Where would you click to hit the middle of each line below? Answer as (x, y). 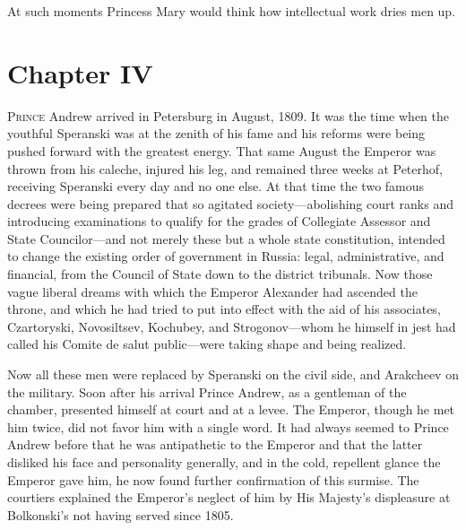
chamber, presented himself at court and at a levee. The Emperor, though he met (231, 409)
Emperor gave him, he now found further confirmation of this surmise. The (213, 479)
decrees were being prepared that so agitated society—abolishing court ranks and (231, 203)
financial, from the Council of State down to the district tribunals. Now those (220, 274)
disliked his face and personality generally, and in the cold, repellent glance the (224, 462)
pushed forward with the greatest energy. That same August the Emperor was (222, 150)
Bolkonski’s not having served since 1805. (121, 514)
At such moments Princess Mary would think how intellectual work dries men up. (232, 11)
